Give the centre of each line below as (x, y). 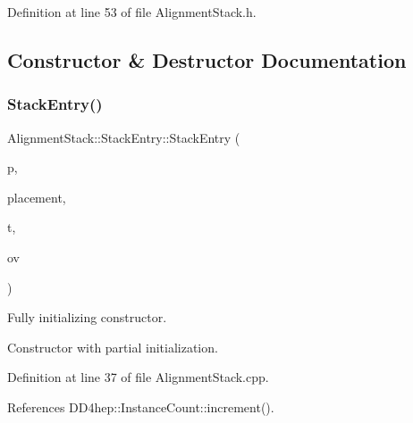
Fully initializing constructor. (87, 317)
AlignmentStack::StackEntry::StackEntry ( (124, 137)
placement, (37, 197)
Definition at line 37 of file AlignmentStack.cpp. (138, 377)
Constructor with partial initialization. (113, 347)
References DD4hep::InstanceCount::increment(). (141, 406)
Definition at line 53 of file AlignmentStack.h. (132, 12)
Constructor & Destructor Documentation (207, 59)
